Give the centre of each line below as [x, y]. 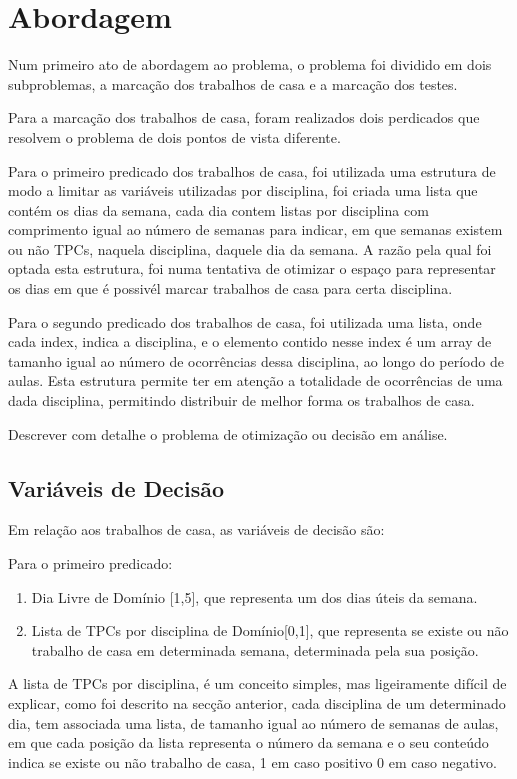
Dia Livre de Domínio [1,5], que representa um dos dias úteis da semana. [254, 596]
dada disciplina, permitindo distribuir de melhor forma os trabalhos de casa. [241, 400]
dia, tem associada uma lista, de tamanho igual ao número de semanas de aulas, [253, 722]
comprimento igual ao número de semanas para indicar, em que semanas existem [255, 229]
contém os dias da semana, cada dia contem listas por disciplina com [218, 209]
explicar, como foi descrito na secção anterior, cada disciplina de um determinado [257, 702]
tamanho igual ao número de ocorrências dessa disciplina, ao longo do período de [256, 360]
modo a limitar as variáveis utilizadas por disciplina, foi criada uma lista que [243, 190]
